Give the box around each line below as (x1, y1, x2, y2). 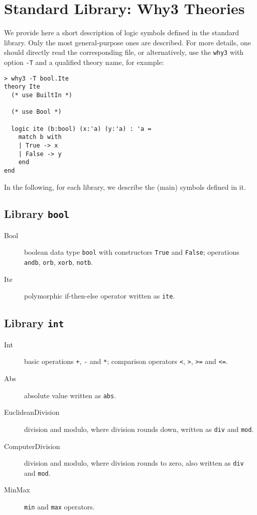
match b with (18, 133, 62, 141)
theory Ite (4, 83, 40, 91)
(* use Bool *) (11, 108, 62, 116)
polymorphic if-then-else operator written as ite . (24, 290, 175, 301)
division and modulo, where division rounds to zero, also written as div (24, 458, 244, 468)
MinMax (4, 484, 30, 495)
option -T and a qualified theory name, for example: (4, 56, 164, 67)
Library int (4, 315, 64, 331)
